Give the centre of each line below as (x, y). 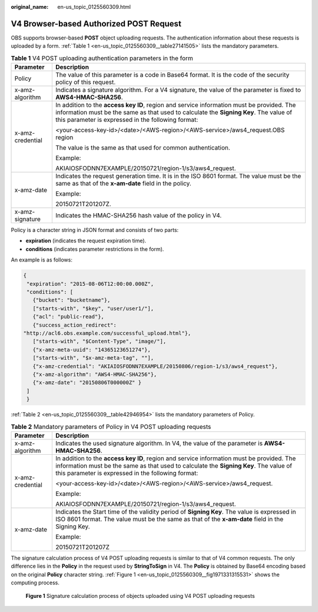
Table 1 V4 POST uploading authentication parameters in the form (102, 58)
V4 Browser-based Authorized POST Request (96, 24)
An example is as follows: (42, 260)
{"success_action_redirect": (75, 325)
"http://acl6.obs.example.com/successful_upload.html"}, (107, 333)
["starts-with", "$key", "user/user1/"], (93, 308)
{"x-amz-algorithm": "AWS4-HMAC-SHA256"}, (95, 374)
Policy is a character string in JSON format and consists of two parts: (95, 230)
